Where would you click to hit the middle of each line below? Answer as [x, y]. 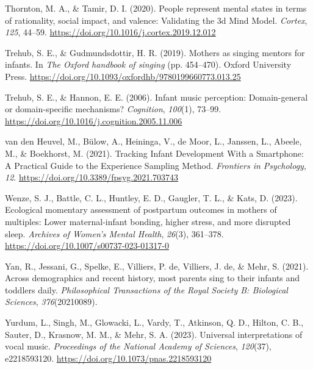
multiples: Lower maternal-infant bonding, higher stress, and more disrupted [148, 221]
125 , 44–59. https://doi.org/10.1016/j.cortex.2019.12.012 [110, 32]
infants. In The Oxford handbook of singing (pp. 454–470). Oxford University [148, 64]
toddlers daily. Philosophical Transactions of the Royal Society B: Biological [146, 289]
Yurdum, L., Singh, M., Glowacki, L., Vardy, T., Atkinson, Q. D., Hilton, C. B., [154, 322]
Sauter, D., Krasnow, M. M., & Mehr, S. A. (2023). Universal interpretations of [154, 334]
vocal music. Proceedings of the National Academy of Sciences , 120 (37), [138, 346]
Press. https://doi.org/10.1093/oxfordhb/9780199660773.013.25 [123, 76]
